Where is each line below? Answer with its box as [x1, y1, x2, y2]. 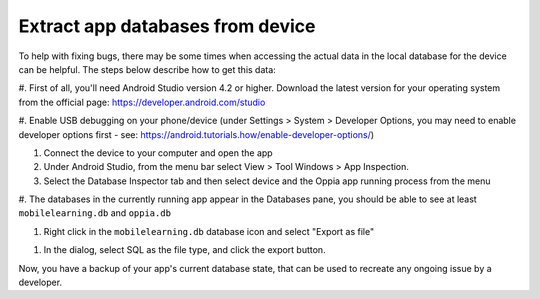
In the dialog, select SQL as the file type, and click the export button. [43, 244, 326, 256]
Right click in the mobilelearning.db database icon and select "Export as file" [43, 225, 375, 237]
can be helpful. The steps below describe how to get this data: [18, 63, 277, 75]
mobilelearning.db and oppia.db [18, 207, 172, 219]
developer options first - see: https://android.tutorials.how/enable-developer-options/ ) [18, 128, 375, 140]
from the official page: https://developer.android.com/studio [18, 96, 266, 108]
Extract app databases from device [18, 15, 316, 37]
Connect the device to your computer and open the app [43, 146, 274, 159]
